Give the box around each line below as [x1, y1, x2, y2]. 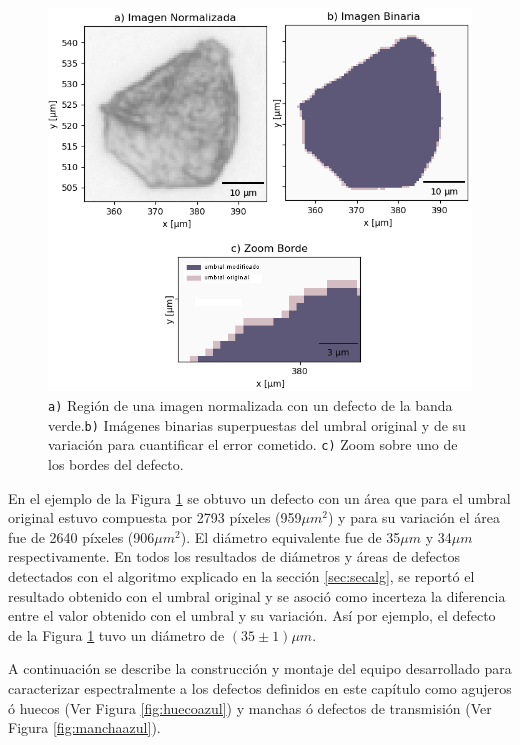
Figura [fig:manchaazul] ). [8, 717, 161, 738]
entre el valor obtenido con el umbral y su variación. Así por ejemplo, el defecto [8, 605, 496, 626]
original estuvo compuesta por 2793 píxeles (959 [8, 507, 302, 528]
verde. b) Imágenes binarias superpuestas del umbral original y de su [48, 414, 466, 435]
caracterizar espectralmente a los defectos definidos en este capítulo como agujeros [8, 677, 512, 698]
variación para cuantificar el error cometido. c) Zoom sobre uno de [48, 434, 458, 455]
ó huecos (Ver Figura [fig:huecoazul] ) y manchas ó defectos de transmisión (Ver [8, 697, 492, 718]
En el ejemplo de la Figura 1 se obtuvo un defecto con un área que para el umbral [8, 487, 511, 508]
